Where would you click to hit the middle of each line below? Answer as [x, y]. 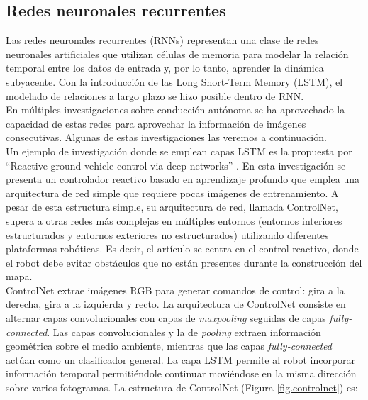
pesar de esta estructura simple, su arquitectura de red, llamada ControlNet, [172, 207]
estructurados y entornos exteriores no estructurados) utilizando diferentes [167, 234]
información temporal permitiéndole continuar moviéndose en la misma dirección [181, 373]
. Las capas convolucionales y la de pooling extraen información [184, 332]
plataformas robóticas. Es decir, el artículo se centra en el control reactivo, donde [182, 249]
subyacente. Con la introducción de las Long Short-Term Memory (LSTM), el [174, 81]
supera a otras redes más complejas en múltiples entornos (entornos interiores [174, 220]
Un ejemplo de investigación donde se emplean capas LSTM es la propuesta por [179, 151]
